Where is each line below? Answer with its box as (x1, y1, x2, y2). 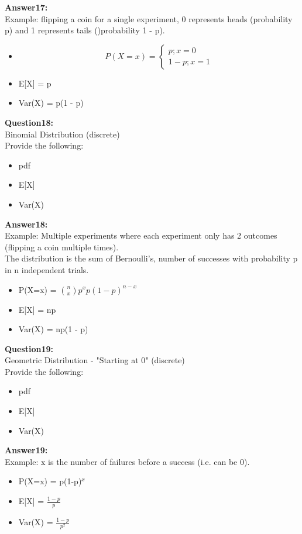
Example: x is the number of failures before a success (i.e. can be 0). (5, 455, 250, 467)
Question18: (5, 116, 54, 128)
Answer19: (5, 444, 48, 456)
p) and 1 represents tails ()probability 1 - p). (5, 24, 165, 36)
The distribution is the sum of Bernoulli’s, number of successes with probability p (5, 252, 298, 264)
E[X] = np (18, 303, 56, 315)
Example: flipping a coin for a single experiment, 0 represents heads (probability (5, 12, 293, 25)
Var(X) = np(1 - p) (18, 323, 88, 335)
